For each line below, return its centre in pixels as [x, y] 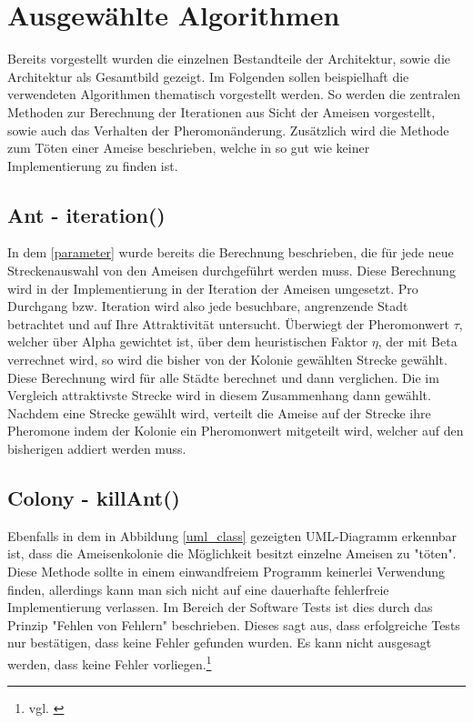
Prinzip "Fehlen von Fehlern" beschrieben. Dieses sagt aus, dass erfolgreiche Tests [234, 624]
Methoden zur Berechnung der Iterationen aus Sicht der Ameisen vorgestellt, [221, 111]
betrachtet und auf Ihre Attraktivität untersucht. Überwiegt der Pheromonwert [228, 323]
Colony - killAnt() [94, 497]
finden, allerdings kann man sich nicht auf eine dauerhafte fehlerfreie [198, 589]
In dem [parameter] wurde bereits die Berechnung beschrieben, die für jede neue [231, 252]
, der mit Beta [418, 341]
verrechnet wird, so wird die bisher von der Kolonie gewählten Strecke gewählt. [227, 360]
